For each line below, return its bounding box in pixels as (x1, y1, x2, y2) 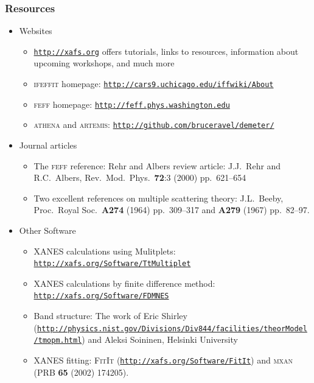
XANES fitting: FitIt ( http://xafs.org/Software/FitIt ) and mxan (33, 354, 293, 366)
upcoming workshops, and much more (33, 57, 175, 69)
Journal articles (19, 139, 77, 152)
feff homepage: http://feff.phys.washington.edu (33, 97, 230, 110)
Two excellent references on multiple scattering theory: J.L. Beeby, (33, 191, 284, 204)
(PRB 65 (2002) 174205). (33, 365, 129, 378)
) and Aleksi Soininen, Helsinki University (82, 333, 238, 346)
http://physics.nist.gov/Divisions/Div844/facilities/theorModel (37, 324, 307, 333)
